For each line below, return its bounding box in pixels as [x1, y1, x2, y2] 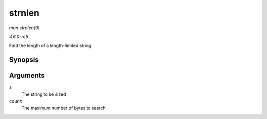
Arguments [9, 72, 45, 80]
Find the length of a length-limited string [9, 42, 91, 49]
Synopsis [9, 56, 39, 64]
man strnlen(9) [9, 25, 40, 31]
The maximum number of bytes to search [21, 105, 106, 111]
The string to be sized [21, 91, 66, 97]
